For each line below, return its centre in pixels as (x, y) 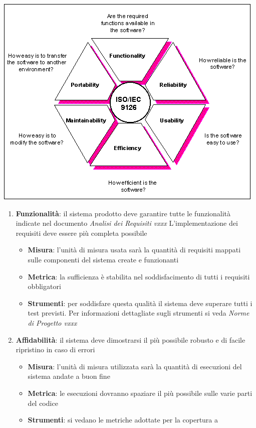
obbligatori (44, 286)
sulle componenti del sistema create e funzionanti (103, 259)
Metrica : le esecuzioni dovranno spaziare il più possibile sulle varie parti (140, 393)
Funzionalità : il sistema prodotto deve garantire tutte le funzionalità (123, 213)
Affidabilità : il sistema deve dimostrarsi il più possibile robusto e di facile (131, 339)
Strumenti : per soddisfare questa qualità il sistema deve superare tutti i (140, 303)
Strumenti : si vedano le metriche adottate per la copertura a (123, 420)
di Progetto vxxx (52, 322)
